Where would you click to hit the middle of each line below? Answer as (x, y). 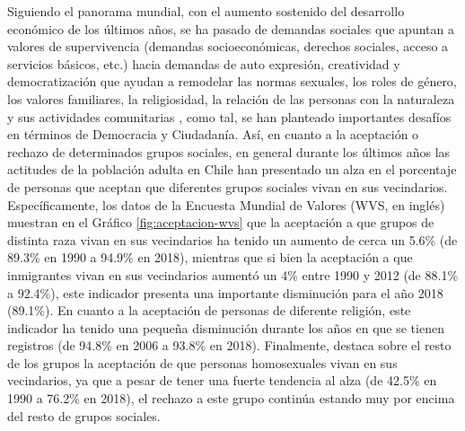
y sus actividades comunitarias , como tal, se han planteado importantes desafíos (229, 116)
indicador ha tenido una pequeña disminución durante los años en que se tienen (226, 327)
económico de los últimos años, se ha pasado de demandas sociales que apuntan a (231, 28)
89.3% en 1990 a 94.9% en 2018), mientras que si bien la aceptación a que (210, 257)
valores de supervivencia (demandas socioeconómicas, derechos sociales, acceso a (228, 46)
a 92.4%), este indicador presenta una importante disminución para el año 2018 (225, 292)
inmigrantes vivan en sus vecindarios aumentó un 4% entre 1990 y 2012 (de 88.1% (233, 274)
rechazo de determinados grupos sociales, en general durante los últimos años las (229, 151)
